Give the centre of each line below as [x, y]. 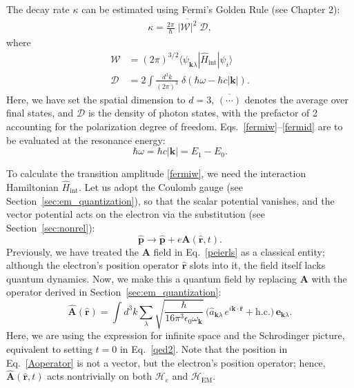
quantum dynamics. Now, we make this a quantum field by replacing [151, 278]
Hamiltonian [32, 186]
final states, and [40, 113]
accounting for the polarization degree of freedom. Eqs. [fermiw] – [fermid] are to [175, 126]
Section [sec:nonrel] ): [51, 227]
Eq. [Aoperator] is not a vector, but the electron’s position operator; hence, [166, 362]
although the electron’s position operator [92, 265]
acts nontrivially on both [100, 376]
